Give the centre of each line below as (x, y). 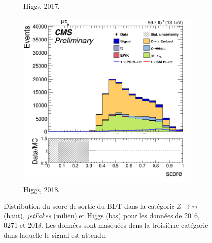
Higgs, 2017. (42, 6)
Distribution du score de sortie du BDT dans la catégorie (89, 206)
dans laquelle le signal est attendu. (56, 234)
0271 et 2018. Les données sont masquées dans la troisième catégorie (106, 225)
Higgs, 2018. (42, 190)
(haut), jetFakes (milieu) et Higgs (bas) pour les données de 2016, (102, 215)
